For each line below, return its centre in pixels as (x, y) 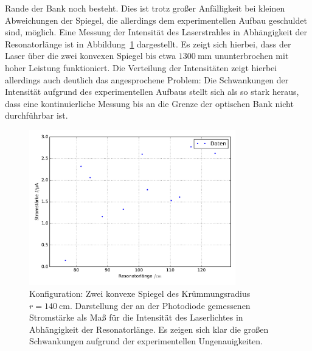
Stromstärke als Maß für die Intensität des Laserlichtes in (136, 317)
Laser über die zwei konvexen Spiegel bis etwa (91, 56)
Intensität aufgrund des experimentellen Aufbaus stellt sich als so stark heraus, (152, 92)
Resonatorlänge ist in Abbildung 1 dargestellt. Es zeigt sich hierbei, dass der (148, 43)
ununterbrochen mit (251, 56)
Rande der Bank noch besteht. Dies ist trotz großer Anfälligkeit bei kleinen (145, 8)
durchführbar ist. (36, 115)
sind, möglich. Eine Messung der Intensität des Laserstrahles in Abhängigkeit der (156, 32)
